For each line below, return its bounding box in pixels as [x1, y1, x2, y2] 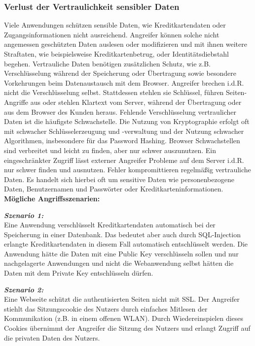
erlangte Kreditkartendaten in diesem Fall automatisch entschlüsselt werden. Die [4, 239, 248, 249]
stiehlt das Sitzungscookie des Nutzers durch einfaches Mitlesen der [4, 303, 208, 314]
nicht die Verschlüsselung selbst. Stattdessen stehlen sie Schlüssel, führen [4, 87, 224, 97]
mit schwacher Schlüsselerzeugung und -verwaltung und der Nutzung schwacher [4, 126, 244, 136]
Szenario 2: [4, 284, 44, 294]
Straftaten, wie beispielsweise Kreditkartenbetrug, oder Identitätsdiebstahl [4, 49, 229, 59]
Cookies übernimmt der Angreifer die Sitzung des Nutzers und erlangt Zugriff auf [4, 323, 251, 333]
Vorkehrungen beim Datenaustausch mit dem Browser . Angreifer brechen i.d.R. [4, 77, 244, 88]
